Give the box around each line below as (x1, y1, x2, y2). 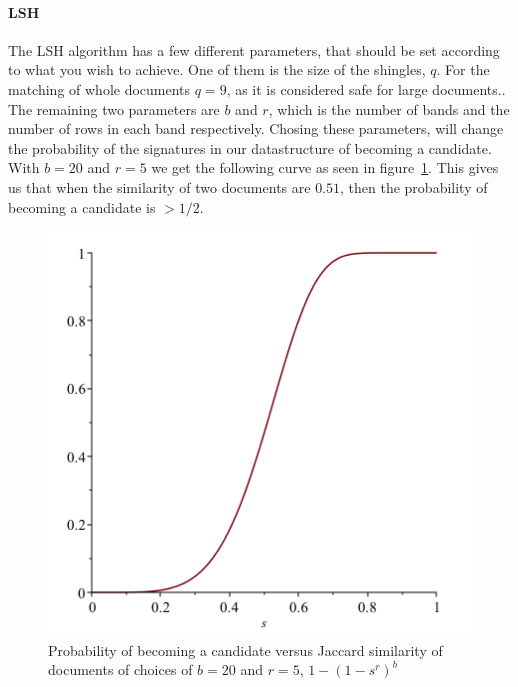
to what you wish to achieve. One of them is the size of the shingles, (8, 59, 426, 80)
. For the (436, 59, 490, 80)
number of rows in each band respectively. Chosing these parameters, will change (8, 118, 504, 139)
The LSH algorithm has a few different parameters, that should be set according (8, 39, 500, 60)
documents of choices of (48, 659, 193, 680)
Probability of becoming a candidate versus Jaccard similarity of (48, 639, 443, 660)
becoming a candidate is (8, 196, 156, 217)
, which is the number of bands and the (268, 98, 510, 119)
